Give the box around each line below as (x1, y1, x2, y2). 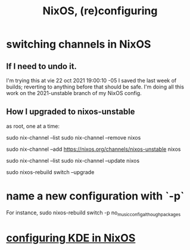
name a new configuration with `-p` (6, 189, 185, 202)
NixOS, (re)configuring (42, 4, 158, 18)
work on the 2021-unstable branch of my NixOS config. (6, 90, 142, 96)
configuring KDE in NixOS (6, 231, 136, 245)
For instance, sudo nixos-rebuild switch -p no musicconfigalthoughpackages (6, 209, 181, 217)
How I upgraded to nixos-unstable (6, 107, 135, 117)
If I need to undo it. (6, 61, 77, 71)
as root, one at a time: (6, 122, 60, 129)
